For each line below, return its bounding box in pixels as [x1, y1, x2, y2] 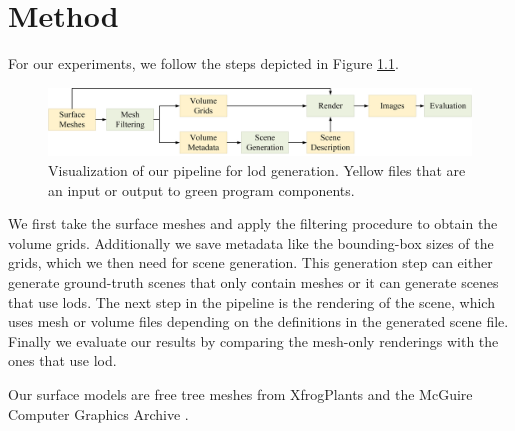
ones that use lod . [8, 350, 117, 371]
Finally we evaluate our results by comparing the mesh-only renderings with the [8, 330, 499, 351]
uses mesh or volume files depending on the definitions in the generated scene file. [8, 311, 509, 332]
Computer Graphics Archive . [8, 403, 189, 424]
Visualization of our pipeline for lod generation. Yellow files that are [48, 160, 466, 181]
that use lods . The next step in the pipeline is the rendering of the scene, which [8, 291, 495, 312]
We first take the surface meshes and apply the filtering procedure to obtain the [8, 213, 498, 234]
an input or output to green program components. [48, 179, 355, 200]
